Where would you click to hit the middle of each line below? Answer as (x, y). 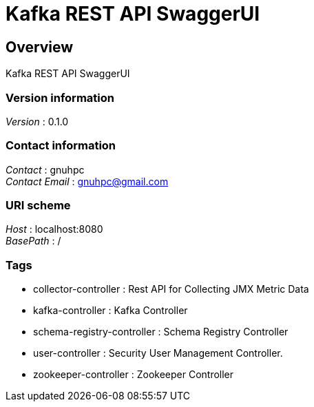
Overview (40, 47)
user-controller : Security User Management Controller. (158, 353)
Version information (60, 97)
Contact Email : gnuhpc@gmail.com (87, 181)
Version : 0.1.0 (37, 121)
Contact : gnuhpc (45, 169)
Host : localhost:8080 (54, 229)
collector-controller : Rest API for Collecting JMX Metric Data (171, 289)
